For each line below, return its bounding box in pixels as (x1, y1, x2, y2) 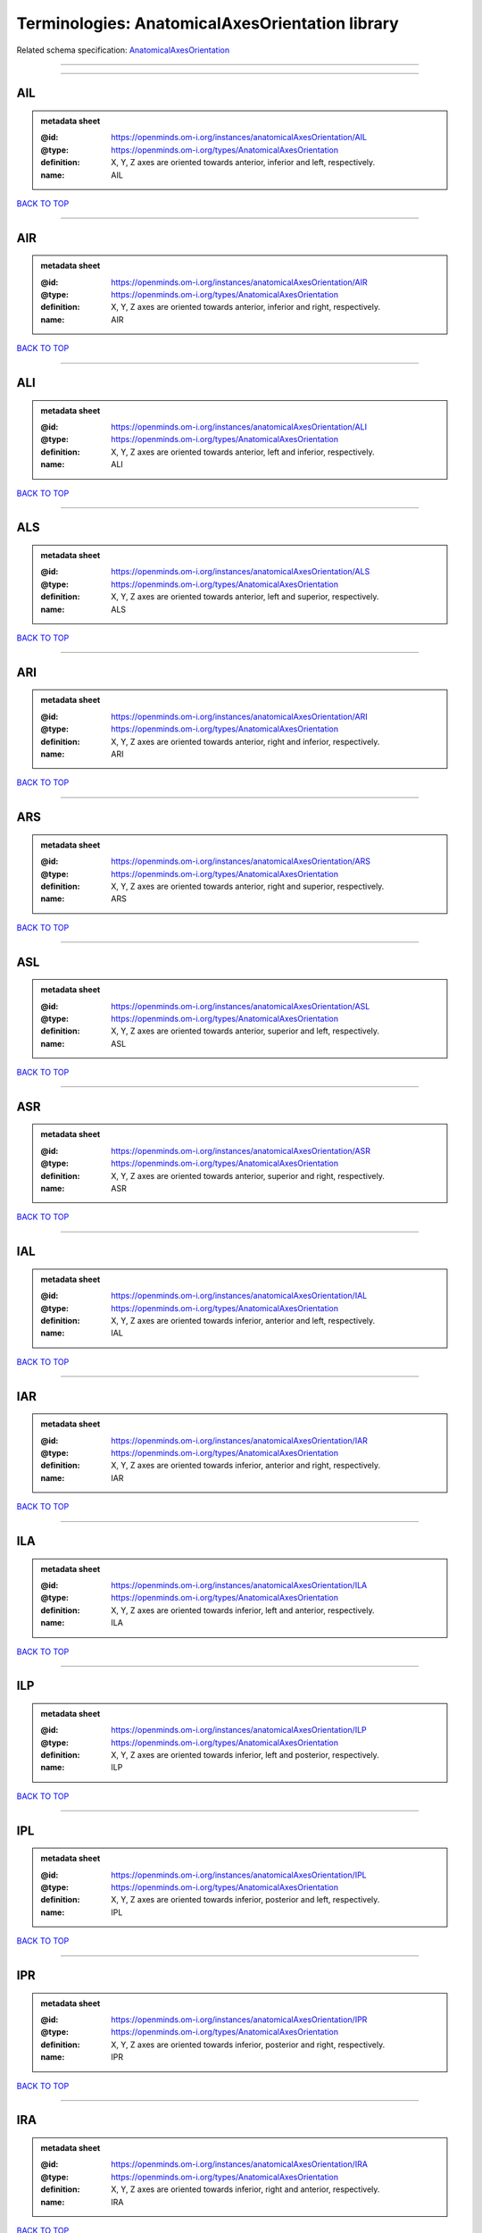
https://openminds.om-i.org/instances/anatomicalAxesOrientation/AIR (111, 277, 368, 288)
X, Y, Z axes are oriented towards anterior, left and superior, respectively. (111, 591, 379, 602)
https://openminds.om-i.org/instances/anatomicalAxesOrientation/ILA (111, 1579, 368, 1590)
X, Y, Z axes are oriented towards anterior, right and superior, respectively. (111, 881, 385, 891)
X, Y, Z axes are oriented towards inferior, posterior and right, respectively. (111, 2039, 386, 2050)
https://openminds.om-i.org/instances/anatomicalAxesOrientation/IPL (111, 1869, 368, 1880)
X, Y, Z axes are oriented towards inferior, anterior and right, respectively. (111, 1460, 381, 1471)
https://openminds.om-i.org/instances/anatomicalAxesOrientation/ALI (111, 422, 368, 432)
